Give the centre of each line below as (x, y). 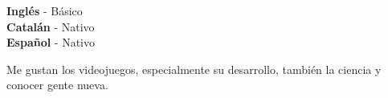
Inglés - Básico (45, 10)
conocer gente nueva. (57, 85)
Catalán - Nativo (51, 26)
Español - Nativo (51, 42)
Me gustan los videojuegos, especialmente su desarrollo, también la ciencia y (194, 69)
